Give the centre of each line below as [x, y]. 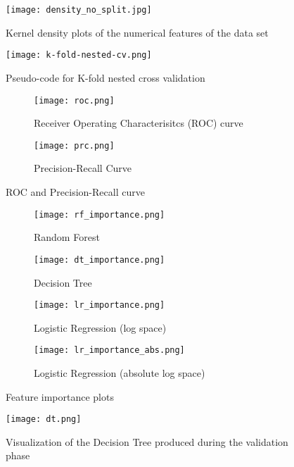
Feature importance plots [60, 396]
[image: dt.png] [44, 419]
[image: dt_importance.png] [100, 260]
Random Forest [67, 237]
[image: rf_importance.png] [100, 214]
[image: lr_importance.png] [100, 305]
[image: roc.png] [74, 100]
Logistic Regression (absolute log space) [120, 373]
